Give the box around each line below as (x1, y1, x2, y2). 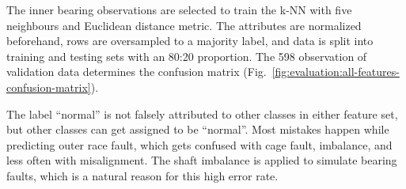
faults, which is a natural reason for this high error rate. (6, 167, 279, 183)
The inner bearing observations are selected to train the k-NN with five (6, 2, 352, 17)
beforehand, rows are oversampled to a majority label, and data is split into (6, 32, 374, 49)
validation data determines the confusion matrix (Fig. (6, 63, 267, 80)
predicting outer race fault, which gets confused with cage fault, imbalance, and (6, 136, 393, 153)
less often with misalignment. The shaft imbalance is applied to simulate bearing (6, 152, 397, 168)
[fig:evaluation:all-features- (271, 63, 400, 80)
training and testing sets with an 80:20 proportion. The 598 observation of (6, 47, 367, 64)
